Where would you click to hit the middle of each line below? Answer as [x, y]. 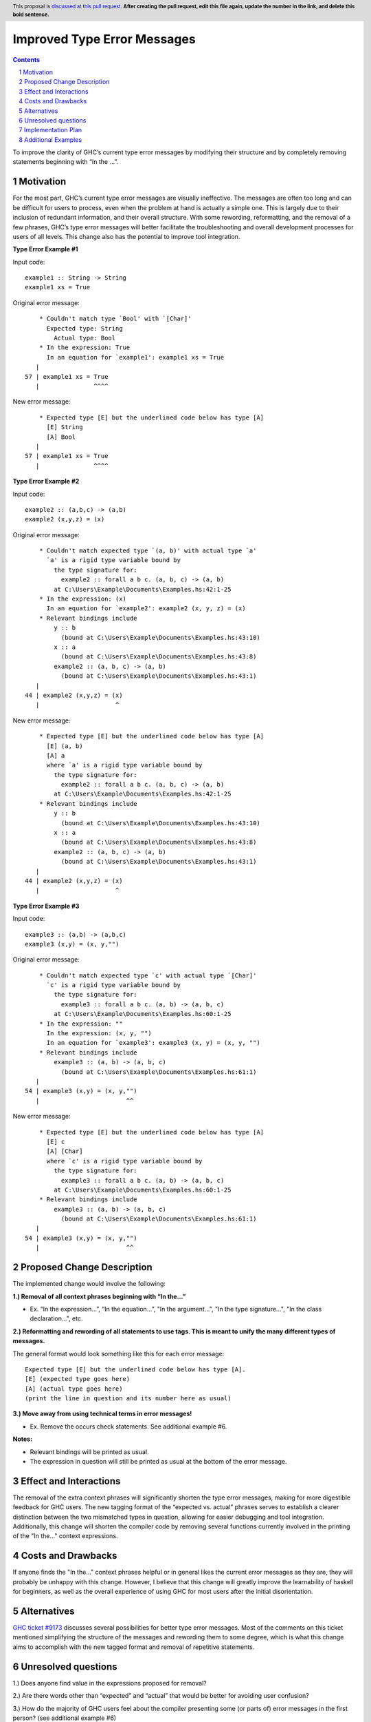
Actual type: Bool [85, 338]
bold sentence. [31, 14]
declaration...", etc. [56, 1318]
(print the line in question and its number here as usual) [128, 1399]
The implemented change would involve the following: [89, 1284]
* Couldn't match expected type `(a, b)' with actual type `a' [148, 551]
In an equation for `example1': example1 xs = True [135, 357]
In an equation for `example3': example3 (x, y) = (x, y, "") [153, 1043]
